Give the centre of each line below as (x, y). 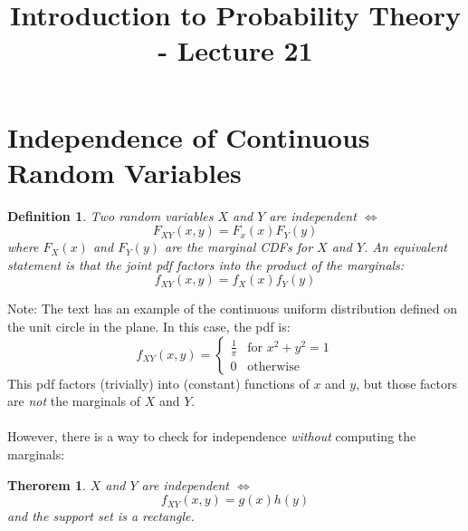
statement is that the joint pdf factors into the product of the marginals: (206, 264)
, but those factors (406, 383)
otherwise (273, 367)
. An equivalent (406, 247)
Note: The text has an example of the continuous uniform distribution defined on (232, 309)
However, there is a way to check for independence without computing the (212, 436)
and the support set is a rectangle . (101, 516)
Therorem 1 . (47, 484)
